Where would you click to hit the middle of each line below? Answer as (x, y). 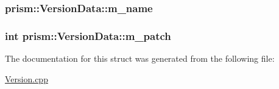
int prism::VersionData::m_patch (88, 35)
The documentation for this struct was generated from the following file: (140, 58)
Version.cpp (26, 78)
